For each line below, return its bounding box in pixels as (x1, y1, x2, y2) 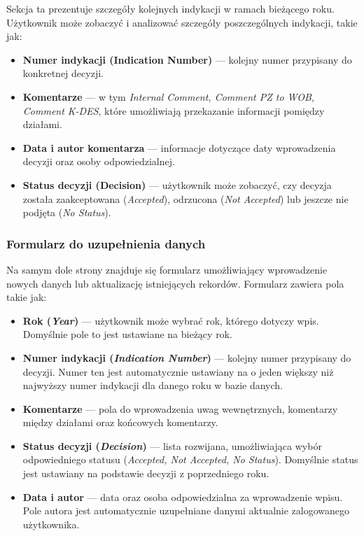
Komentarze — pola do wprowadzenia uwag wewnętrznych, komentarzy (22, 401, 338, 416)
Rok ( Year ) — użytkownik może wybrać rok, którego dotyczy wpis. (22, 313, 319, 327)
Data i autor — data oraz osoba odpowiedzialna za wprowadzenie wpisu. (22, 489, 343, 504)
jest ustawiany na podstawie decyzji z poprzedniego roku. (22, 466, 269, 481)
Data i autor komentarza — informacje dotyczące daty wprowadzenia (22, 140, 336, 155)
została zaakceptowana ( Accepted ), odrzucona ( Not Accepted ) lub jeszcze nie (22, 191, 349, 206)
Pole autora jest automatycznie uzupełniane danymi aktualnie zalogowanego (22, 503, 350, 518)
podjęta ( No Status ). (22, 205, 111, 220)
